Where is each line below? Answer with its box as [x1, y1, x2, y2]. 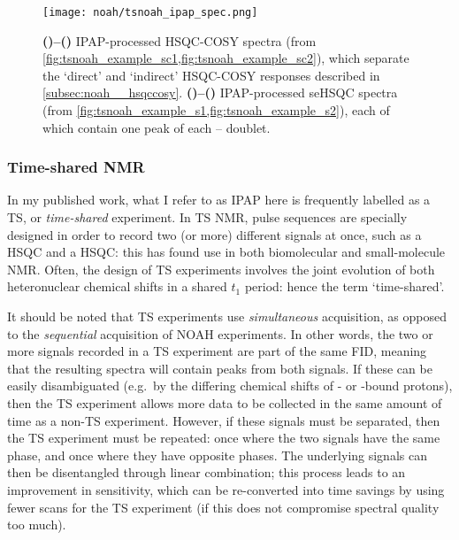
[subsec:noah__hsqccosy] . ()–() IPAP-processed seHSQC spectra [42, 83, 398, 102]
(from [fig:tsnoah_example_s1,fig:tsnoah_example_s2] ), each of [42, 101, 390, 120]
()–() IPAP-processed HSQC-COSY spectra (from [42, 31, 317, 50]
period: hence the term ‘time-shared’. [244, 277, 445, 296]
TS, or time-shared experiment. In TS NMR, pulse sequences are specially [7, 208, 408, 227]
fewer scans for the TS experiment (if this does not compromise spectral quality [7, 498, 440, 516]
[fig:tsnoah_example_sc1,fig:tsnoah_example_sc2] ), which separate [42, 49, 409, 67]
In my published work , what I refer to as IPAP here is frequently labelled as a [7, 190, 431, 209]
